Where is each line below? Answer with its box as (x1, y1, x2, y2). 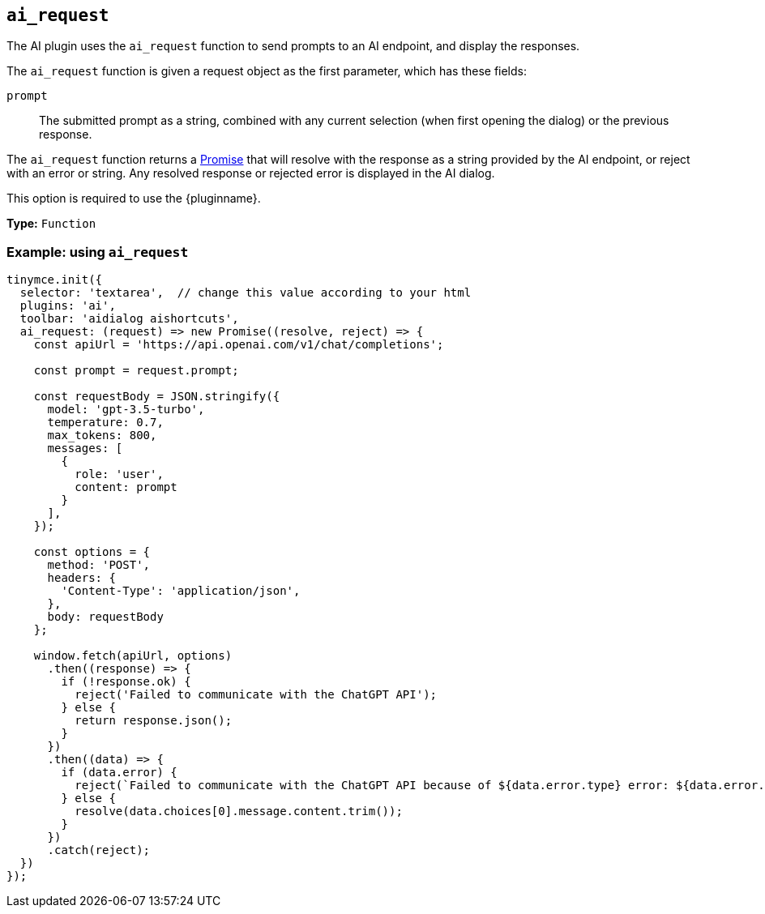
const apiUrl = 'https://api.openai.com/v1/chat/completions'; (33, 338, 444, 352)
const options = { (33, 545, 151, 559)
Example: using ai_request (6, 243, 189, 260)
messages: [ (47, 442, 123, 455)
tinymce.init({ (6, 273, 103, 287)
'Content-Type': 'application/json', (61, 584, 301, 598)
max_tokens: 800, (47, 429, 157, 442)
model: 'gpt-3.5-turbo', (47, 403, 205, 416)
